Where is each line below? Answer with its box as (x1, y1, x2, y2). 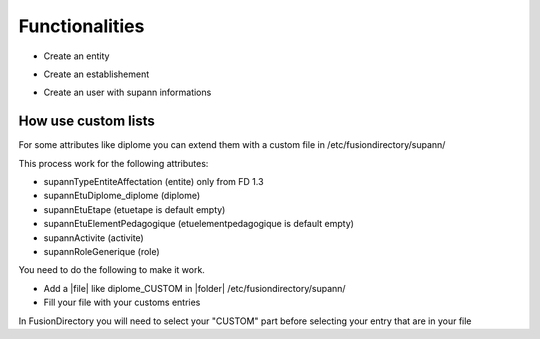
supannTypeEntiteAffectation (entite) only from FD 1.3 (43, 176, 264, 188)
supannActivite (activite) (43, 231, 144, 244)
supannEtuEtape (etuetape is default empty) (43, 203, 226, 215)
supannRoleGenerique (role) (43, 245, 160, 257)
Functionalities (18, 15, 145, 37)
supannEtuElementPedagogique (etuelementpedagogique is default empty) (43, 218, 355, 230)
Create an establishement (43, 68, 150, 80)
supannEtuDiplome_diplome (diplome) (43, 190, 201, 202)
